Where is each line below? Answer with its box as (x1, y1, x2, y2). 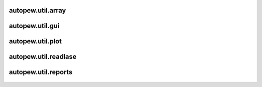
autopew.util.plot (9, 37, 62, 45)
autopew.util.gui (9, 22, 60, 30)
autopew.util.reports (9, 68, 73, 76)
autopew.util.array (9, 6, 66, 14)
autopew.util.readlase (9, 53, 77, 61)
